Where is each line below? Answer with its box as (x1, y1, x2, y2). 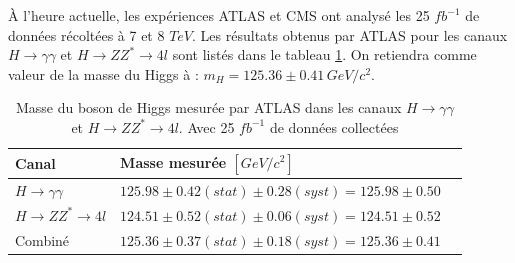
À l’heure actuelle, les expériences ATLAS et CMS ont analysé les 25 (8, 5, 430, 25)
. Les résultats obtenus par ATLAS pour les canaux (192, 24, 508, 45)
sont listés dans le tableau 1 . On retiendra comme (172, 44, 477, 65)
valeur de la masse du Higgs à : (8, 63, 199, 84)
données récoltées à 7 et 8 (8, 24, 165, 45)
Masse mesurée (120, 151, 227, 172)
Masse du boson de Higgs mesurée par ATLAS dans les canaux (15, 97, 402, 118)
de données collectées (269, 116, 399, 137)
